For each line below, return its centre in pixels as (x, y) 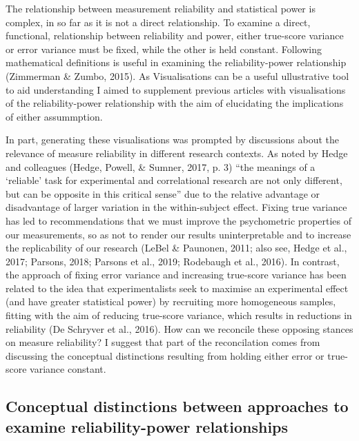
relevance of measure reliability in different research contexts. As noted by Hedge (177, 153)
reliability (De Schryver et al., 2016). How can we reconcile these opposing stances (179, 328)
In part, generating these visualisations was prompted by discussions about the (173, 140)
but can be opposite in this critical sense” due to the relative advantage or (163, 193)
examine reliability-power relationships (147, 426)
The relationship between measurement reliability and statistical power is (161, 8)
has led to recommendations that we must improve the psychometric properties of (179, 220)
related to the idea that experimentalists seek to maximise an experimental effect (177, 288)
